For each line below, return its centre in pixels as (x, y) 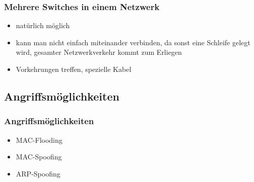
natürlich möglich (43, 25)
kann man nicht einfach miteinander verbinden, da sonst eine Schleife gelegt (133, 42)
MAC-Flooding (39, 140)
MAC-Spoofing (39, 157)
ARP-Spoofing (38, 173)
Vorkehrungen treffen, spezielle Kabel (74, 69)
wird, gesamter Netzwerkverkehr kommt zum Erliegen (99, 52)
